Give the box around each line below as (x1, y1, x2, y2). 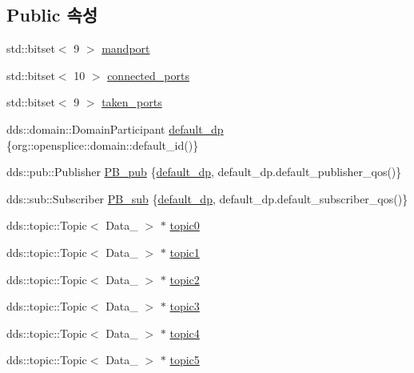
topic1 (169, 243, 200, 260)
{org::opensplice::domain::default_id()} (6, 136, 199, 153)
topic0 (169, 217, 200, 234)
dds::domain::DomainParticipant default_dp (6, 120, 224, 137)
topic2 (169, 271, 200, 287)
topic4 (169, 324, 200, 341)
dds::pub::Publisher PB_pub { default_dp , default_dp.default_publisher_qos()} (6, 163, 402, 180)
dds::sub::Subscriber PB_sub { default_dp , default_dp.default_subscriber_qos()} (6, 190, 408, 207)
